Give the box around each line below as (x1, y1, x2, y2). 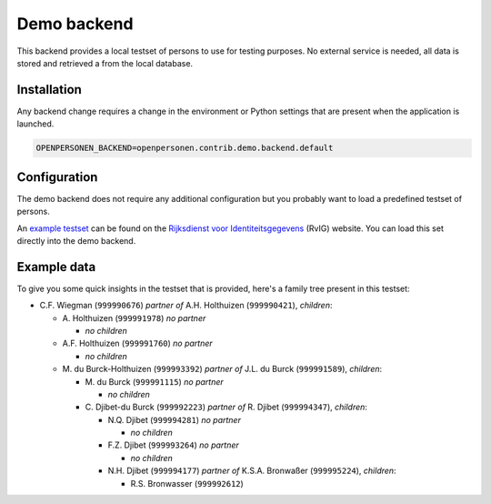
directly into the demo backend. (16, 235, 136, 246)
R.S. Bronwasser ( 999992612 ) (130, 478, 245, 489)
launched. (16, 118, 55, 129)
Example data (16, 259, 96, 275)
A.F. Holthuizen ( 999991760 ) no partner (62, 338, 213, 349)
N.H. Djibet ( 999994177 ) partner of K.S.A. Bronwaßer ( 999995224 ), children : (107, 465, 396, 477)
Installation (16, 82, 82, 97)
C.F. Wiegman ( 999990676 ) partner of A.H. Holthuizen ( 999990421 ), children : (39, 300, 333, 311)
